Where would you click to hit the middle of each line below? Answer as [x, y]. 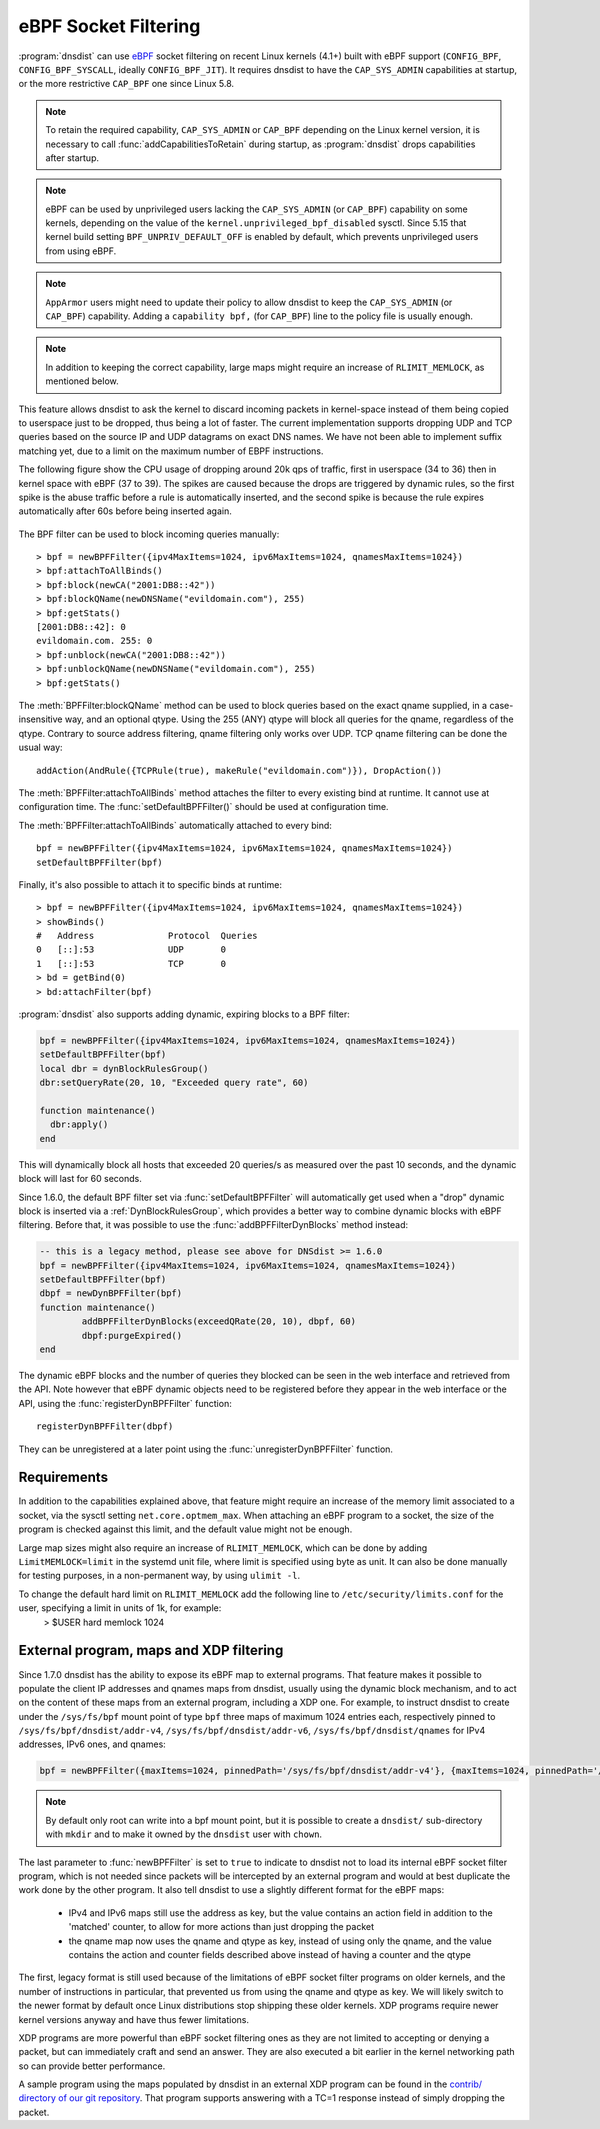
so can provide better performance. [92, 2066]
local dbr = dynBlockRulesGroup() [124, 1068]
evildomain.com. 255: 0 [94, 641]
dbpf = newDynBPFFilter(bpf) [111, 1293]
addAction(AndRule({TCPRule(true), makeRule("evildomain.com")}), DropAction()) [239, 770]
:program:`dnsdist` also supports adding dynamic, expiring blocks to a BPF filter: [184, 1014]
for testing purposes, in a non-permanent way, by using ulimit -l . [159, 1576]
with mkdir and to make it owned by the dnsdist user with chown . [184, 1834]
